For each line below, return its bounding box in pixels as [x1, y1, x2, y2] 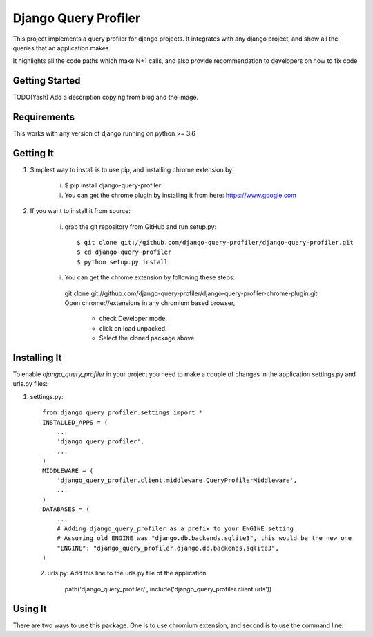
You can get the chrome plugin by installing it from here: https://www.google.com [64, 191, 297, 199]
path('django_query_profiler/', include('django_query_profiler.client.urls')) [64, 584, 272, 593]
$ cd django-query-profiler [77, 248, 172, 256]
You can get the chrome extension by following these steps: [64, 273, 235, 281]
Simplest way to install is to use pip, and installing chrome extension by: [30, 166, 234, 174]
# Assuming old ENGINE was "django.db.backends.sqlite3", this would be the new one [56, 535, 352, 542]
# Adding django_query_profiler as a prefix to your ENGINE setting [56, 524, 294, 533]
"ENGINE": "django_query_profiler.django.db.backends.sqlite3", [56, 544, 279, 552]
